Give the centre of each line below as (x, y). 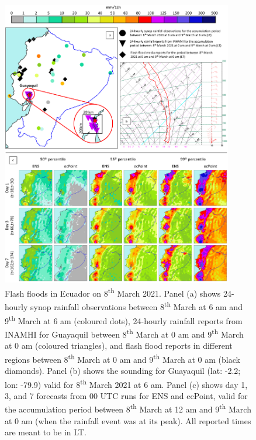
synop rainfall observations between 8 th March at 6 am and (136, 306)
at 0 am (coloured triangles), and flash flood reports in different (119, 346)
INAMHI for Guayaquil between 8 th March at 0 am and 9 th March (124, 333)
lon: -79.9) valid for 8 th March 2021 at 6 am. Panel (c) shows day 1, (126, 383)
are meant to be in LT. (46, 432)
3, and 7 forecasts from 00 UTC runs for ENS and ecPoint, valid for (126, 395)
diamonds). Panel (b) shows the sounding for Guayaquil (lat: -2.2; (123, 370)
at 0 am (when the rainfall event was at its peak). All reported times (128, 420)
